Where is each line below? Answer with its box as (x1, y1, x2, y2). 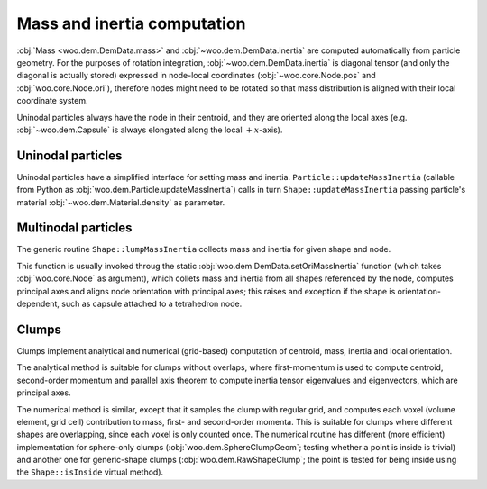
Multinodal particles (16, 221, 133, 236)
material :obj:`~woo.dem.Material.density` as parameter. (16, 196, 225, 207)
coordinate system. (16, 95, 89, 106)
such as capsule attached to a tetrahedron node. (61, 298, 243, 310)
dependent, (16, 298, 60, 310)
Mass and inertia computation (16, 14, 247, 33)
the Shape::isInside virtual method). (16, 466, 164, 477)
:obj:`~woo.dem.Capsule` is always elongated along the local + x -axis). (16, 124, 283, 135)
